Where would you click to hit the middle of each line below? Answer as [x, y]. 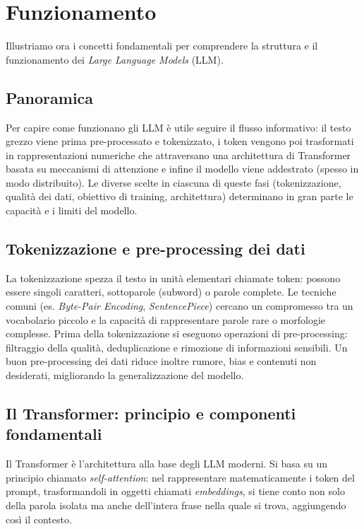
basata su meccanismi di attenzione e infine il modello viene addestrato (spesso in [182, 169]
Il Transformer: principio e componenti [151, 413]
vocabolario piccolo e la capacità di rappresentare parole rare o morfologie [166, 319]
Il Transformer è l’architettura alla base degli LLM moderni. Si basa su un [166, 464]
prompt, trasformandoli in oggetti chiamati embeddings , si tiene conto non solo [175, 491]
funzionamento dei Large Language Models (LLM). [115, 59]
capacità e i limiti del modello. [72, 210]
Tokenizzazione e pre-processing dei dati [156, 249]
